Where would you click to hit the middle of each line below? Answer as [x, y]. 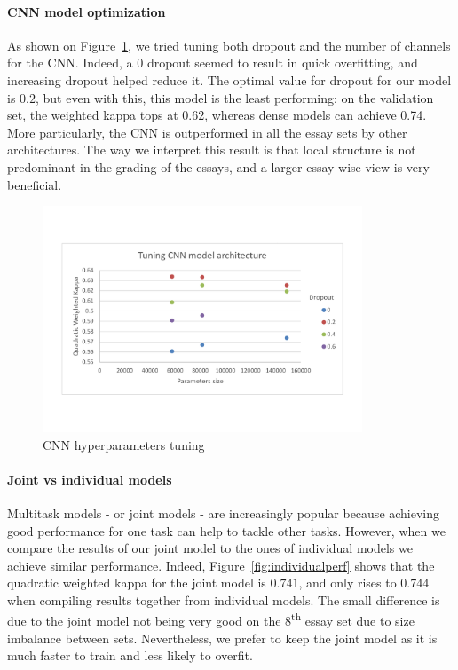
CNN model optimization [87, 11]
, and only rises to [347, 583]
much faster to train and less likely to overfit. [130, 655]
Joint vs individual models [90, 479]
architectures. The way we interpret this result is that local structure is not [212, 150]
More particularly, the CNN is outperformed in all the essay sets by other [207, 132]
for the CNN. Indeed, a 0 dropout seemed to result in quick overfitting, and [213, 63]
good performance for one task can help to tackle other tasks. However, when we [226, 530]
